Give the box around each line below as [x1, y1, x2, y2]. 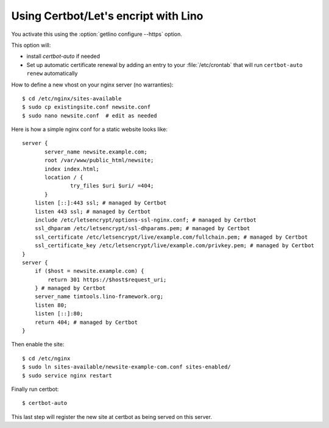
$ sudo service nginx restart [22, 372, 113, 379]
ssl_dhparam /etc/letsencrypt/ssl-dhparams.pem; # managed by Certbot [34, 225, 250, 232]
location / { [44, 174, 83, 181]
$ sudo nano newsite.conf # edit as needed [22, 112, 158, 119]
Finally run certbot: [11, 385, 59, 393]
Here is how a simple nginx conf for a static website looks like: [11, 125, 168, 133]
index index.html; [44, 165, 100, 172]
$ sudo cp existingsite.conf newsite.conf [22, 103, 151, 111]
